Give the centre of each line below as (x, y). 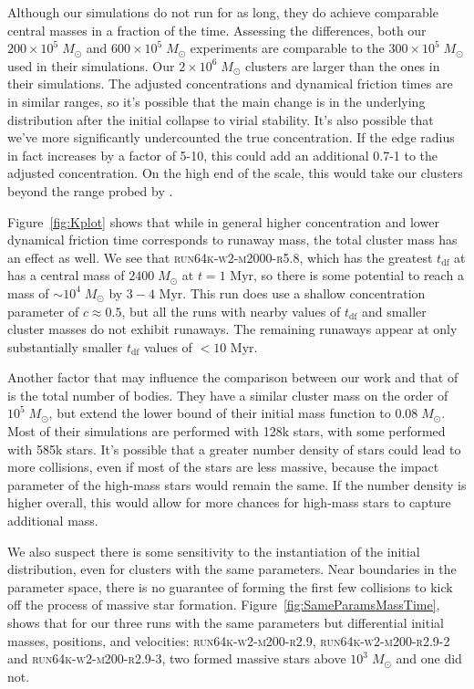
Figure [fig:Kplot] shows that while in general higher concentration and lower (223, 221)
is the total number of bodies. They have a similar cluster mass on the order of (228, 395)
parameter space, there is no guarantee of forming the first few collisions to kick (230, 586)
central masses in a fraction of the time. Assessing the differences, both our (217, 30)
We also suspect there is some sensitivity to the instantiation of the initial (214, 551)
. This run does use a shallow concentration (304, 292)
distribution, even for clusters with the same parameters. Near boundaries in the (232, 569)
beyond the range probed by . (90, 190)
